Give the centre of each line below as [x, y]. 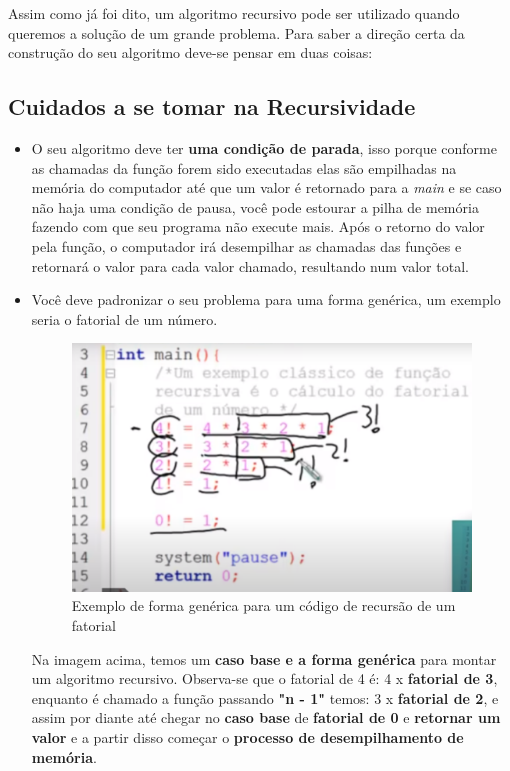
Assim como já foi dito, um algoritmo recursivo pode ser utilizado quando [234, 13]
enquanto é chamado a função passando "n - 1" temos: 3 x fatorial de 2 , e [265, 697]
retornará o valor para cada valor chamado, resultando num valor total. [250, 265]
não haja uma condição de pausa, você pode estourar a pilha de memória [255, 206]
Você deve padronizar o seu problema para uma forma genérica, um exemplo [266, 299]
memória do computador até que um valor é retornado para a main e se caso [266, 187]
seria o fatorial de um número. [124, 318]
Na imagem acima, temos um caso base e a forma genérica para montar [264, 658]
